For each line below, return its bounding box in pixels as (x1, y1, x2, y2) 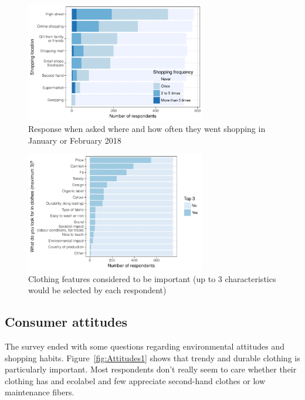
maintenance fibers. (5, 386, 74, 398)
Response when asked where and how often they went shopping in (28, 123, 266, 135)
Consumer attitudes (5, 313, 128, 331)
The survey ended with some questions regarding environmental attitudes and (5, 340, 284, 352)
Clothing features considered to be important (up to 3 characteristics (28, 272, 276, 284)
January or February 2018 (28, 134, 121, 146)
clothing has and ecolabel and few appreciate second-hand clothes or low (5, 374, 266, 387)
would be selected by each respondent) (28, 284, 167, 296)
